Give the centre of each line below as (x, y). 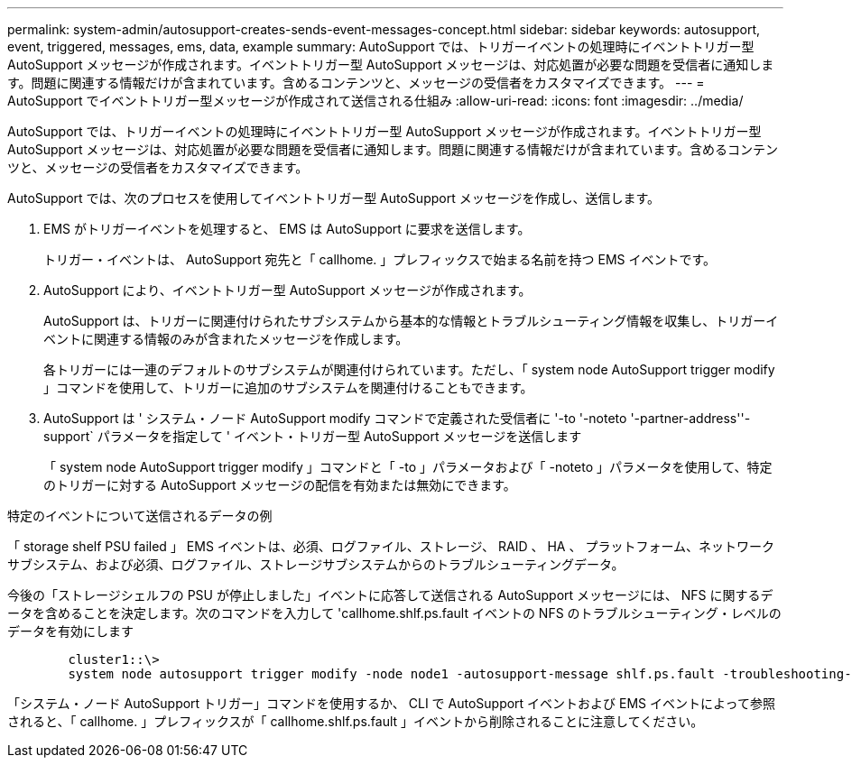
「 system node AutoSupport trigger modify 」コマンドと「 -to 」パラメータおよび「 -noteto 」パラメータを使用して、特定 (408, 467)
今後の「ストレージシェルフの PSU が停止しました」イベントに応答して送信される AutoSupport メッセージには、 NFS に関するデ (390, 595)
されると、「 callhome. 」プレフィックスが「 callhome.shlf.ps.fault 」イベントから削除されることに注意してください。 (356, 721)
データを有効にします (70, 631)
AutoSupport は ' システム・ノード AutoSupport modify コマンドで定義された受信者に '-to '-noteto (335, 418)
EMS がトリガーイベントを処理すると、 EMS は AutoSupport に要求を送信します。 (287, 229)
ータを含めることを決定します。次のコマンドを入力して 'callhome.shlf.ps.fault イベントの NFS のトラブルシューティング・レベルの (394, 613)
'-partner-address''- (690, 418)
